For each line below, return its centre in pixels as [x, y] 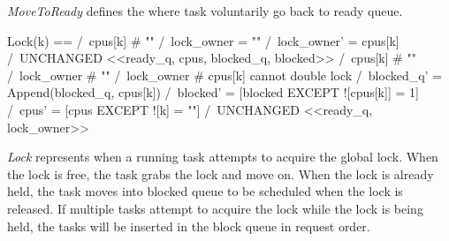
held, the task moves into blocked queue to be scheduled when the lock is [205, 191]
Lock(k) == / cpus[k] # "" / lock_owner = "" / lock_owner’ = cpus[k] [203, 40]
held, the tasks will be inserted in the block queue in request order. [189, 226]
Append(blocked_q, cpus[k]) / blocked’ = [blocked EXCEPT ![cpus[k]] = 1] [213, 92]
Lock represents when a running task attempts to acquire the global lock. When [223, 157]
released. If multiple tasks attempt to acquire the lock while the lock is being [215, 208]
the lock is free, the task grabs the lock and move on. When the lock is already [221, 173]
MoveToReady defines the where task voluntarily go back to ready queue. [205, 11]
